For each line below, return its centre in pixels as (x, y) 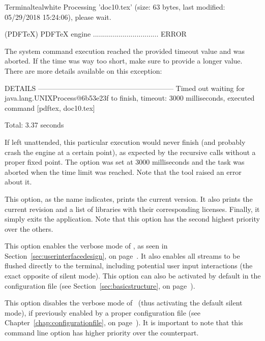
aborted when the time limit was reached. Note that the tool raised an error (123, 172)
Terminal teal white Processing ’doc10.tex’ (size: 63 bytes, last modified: (115, 7)
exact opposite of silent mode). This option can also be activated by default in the (133, 276)
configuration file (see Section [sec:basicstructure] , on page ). (100, 285)
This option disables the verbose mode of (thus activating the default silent (124, 303)
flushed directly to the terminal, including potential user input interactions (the (129, 266)
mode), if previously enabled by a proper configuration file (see (102, 312)
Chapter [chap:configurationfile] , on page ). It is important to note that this (124, 322)
